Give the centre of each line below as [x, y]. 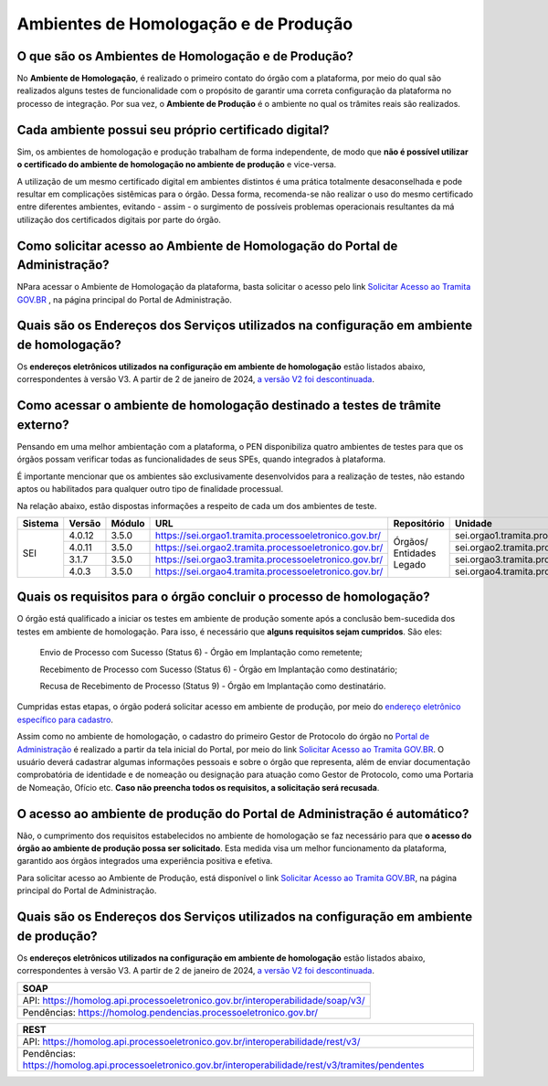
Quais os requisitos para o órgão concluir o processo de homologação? [223, 597]
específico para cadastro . [65, 719]
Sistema [41, 523]
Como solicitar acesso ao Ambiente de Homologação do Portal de [207, 245]
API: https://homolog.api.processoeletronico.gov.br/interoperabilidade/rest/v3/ [191, 1041]
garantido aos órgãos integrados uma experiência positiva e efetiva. [145, 861]
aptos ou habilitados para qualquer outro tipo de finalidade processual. [150, 489]
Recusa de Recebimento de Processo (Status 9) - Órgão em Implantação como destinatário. [213, 687]
